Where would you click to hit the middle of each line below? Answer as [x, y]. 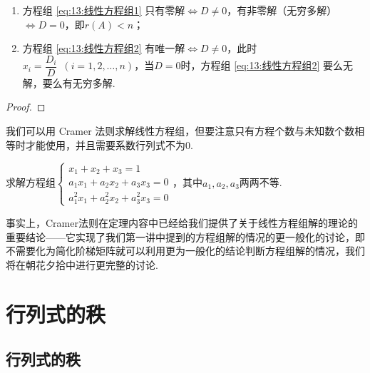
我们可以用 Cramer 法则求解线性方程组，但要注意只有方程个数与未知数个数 [180, 131]
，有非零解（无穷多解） [282, 10]
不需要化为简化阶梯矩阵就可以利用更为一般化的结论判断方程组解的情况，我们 [185, 251]
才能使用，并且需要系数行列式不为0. [109, 144]
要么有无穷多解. [79, 82]
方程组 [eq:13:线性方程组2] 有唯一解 [104, 48]
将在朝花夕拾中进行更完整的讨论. [82, 264]
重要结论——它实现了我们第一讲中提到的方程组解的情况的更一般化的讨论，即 [185, 236]
